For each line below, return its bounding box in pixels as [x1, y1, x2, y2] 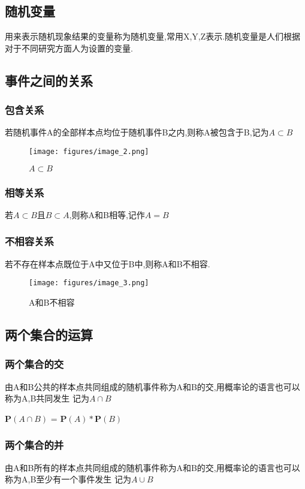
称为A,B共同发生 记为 [5, 392, 89, 405]
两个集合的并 [5, 437, 64, 452]
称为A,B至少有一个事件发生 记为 [5, 473, 131, 485]
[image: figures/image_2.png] [29, 147, 149, 156]
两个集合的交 [5, 357, 64, 372]
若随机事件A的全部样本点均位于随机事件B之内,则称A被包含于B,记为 [5, 126, 269, 138]
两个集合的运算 [5, 325, 93, 343]
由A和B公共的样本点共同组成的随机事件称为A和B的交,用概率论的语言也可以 [5, 380, 300, 393]
